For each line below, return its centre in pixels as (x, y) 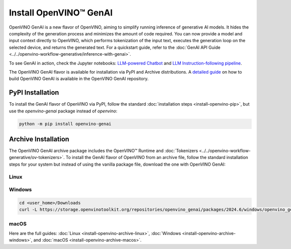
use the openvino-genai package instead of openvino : (63, 111)
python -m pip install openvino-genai (65, 124)
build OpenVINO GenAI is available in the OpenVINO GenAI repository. (79, 79)
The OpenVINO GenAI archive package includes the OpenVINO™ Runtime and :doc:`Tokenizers (104, 151)
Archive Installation (39, 139)
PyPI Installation (34, 93)
